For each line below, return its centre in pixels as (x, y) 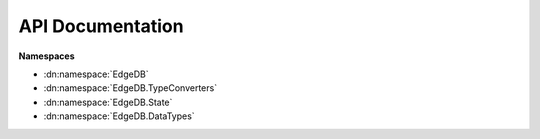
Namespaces (46, 56)
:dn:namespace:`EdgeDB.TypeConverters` (130, 88)
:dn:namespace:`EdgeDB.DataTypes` (119, 116)
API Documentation (101, 26)
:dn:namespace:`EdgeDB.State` (108, 102)
